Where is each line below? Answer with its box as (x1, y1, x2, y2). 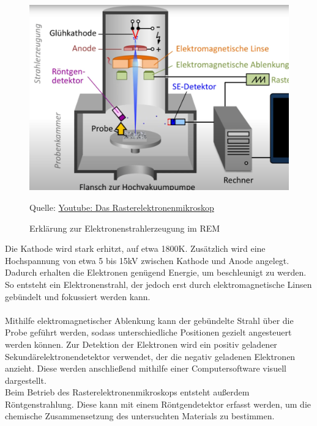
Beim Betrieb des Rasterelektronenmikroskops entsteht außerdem (5, 386, 250, 398)
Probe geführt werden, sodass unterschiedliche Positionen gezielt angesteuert (5, 326, 292, 339)
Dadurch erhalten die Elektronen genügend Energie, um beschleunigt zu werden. (5, 266, 307, 279)
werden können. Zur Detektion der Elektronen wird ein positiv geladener (5, 337, 277, 350)
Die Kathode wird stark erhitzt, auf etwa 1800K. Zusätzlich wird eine (5, 242, 266, 255)
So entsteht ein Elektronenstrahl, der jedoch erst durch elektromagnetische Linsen (5, 277, 312, 290)
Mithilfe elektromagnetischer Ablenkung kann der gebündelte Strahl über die (5, 314, 294, 326)
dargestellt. (5, 373, 47, 386)
